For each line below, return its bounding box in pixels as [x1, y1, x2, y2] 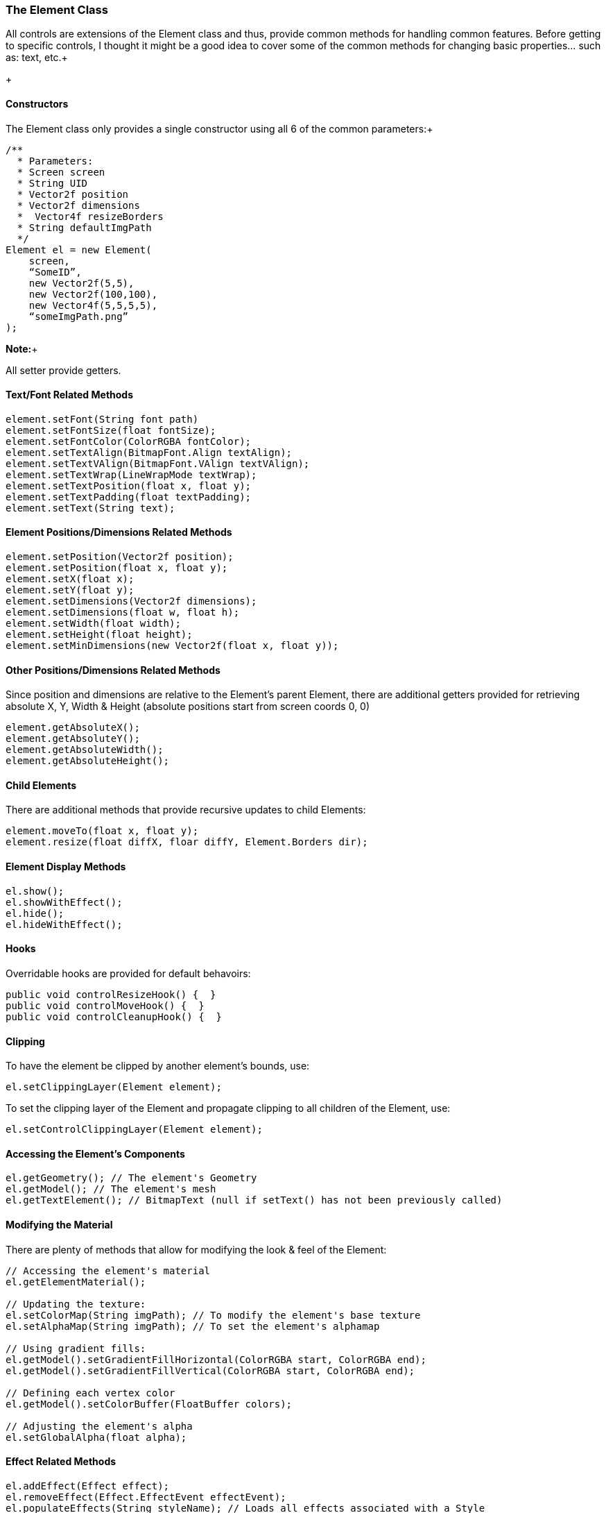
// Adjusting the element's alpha [6, 1420, 193, 1432]
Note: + [6, 342, 38, 355]
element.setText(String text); [6, 502, 175, 514]
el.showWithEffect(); [6, 896, 123, 908]
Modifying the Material [6, 1218, 113, 1231]
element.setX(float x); [6, 573, 135, 585]
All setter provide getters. [6, 364, 121, 376]
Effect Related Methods [6, 1455, 116, 1468]
